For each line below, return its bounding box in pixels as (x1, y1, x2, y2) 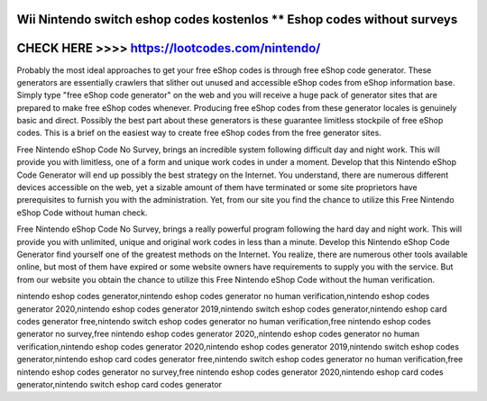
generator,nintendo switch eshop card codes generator (16, 378, 223, 389)
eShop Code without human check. (16, 207, 148, 218)
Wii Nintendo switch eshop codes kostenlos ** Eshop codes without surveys (16, 12, 458, 27)
